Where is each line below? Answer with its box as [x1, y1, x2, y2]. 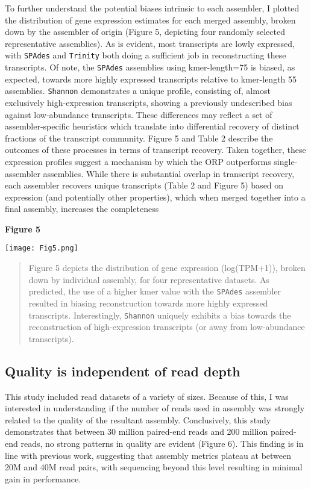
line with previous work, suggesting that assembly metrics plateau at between [5, 449, 292, 461]
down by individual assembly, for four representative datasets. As [28, 273, 270, 285]
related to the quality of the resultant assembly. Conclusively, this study [5, 413, 271, 426]
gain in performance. [5, 472, 81, 485]
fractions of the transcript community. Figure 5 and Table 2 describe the [5, 131, 273, 144]
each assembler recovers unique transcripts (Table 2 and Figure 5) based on [5, 179, 284, 192]
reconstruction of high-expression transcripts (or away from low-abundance [28, 320, 305, 333]
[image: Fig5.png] [5, 244, 78, 253]
